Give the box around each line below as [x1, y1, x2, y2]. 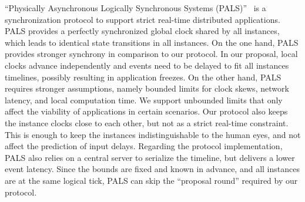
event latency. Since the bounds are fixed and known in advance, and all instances [5, 163, 300, 175]
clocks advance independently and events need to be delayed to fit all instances [5, 59, 289, 71]
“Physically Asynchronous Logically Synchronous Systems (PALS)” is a [5, 2, 266, 14]
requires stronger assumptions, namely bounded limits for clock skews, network [5, 82, 289, 95]
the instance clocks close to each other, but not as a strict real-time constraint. [5, 116, 289, 129]
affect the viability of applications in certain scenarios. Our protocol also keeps [5, 105, 288, 117]
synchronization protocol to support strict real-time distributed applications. [5, 13, 280, 25]
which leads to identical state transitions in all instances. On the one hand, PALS [5, 36, 299, 48]
